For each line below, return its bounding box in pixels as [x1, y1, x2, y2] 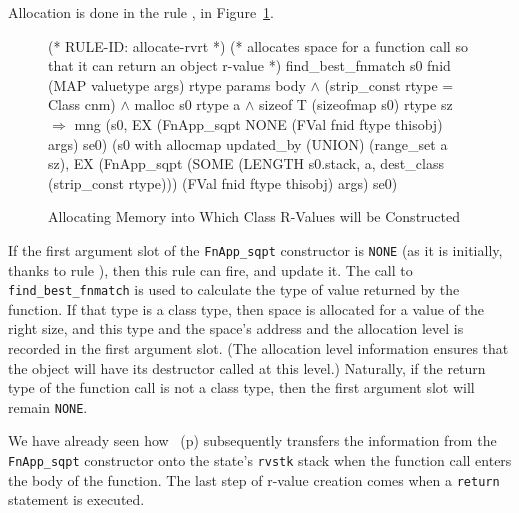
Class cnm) [48, 94, 116, 115]
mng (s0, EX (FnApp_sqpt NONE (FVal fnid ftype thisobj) [74, 113, 443, 134]
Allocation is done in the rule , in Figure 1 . [8, 2, 274, 22]
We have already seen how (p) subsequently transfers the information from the [8, 430, 497, 451]
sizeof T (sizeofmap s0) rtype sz [259, 94, 453, 115]
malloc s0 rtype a [134, 94, 241, 115]
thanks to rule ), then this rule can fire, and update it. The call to [8, 259, 413, 280]
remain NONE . [8, 396, 88, 417]
